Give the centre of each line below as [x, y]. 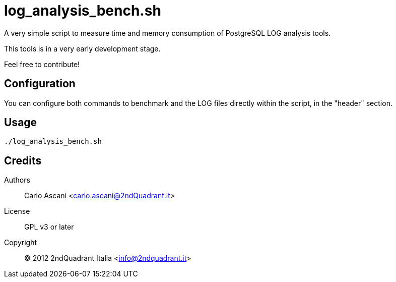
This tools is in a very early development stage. [82, 48]
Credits [23, 160]
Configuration [40, 84]
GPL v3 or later [49, 227]
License [17, 211]
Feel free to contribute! [42, 64]
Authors [17, 180]
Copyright [21, 243]
